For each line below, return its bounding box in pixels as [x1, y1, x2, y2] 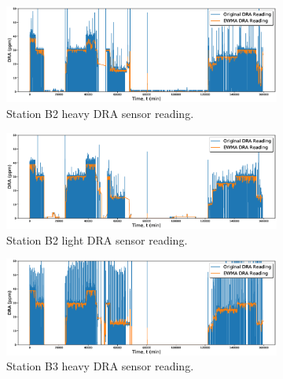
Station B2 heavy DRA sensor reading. [6, 105, 194, 121]
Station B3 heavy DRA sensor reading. [6, 358, 194, 374]
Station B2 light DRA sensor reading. [6, 231, 188, 248]
